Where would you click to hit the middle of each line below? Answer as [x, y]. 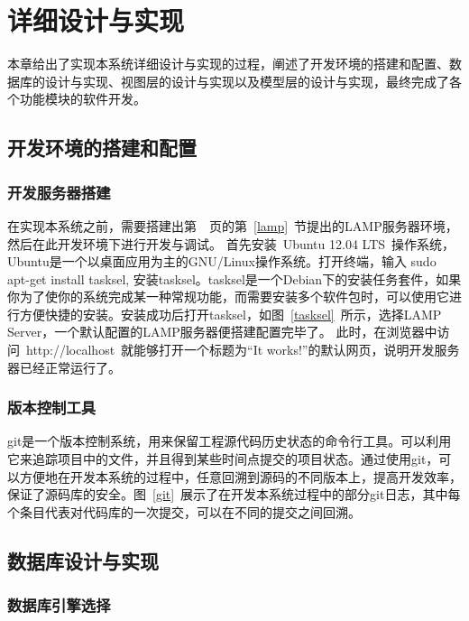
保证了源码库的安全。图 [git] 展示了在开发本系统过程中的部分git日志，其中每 [234, 494]
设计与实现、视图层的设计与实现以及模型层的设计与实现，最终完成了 [247, 81]
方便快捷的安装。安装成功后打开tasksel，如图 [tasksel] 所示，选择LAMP [230, 314]
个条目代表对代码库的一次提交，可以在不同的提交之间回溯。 [184, 511]
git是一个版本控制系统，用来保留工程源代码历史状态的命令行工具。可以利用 [230, 441]
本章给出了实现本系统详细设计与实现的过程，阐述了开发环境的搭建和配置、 [228, 64]
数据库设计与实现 [83, 560]
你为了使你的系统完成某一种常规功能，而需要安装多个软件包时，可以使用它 [228, 297]
